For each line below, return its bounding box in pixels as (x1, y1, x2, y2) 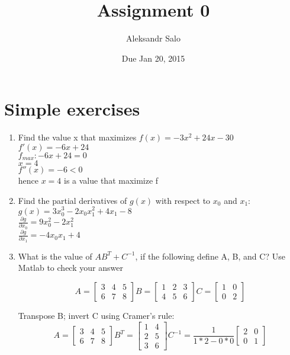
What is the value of (18, 250, 92, 262)
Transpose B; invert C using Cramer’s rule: (18, 309, 175, 321)
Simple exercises (4, 97, 140, 121)
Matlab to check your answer (18, 261, 123, 274)
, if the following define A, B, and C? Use (135, 250, 285, 262)
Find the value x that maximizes (18, 131, 137, 143)
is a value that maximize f (64, 174, 159, 187)
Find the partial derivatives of (18, 194, 127, 206)
